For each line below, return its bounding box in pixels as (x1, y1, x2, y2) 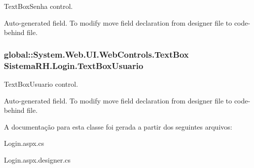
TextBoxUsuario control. (4, 78, 78, 89)
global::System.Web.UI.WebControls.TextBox (4, 48, 189, 60)
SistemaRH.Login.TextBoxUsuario (4, 59, 144, 71)
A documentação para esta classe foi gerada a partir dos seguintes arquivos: (4, 121, 232, 132)
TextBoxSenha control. (4, 1, 73, 11)
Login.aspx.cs (4, 138, 44, 148)
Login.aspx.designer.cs (4, 154, 71, 165)
